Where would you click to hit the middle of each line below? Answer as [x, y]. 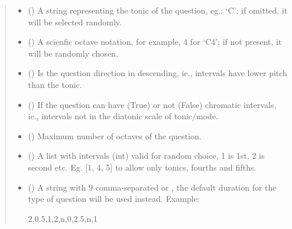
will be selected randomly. [75, 22]
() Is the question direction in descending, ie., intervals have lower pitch [158, 73]
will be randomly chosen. [73, 53]
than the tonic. [55, 84]
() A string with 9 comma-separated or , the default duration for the [152, 187]
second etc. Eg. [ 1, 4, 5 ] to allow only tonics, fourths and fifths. [142, 167]
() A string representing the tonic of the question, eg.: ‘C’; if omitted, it [158, 10]
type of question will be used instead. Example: [114, 199]
